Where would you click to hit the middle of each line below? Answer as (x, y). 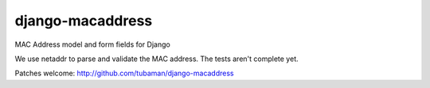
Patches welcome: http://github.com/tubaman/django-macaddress (124, 73)
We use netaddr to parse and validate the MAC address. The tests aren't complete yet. (156, 59)
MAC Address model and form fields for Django (92, 44)
